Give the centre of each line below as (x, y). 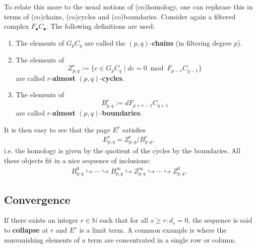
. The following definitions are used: (100, 26)
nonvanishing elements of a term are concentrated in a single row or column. (120, 239)
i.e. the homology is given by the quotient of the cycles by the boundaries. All (122, 151)
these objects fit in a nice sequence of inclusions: (77, 160)
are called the (105, 42)
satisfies (134, 129)
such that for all (124, 220)
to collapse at (26, 230)
